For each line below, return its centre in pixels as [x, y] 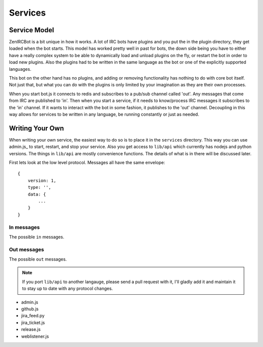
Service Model [32, 30]
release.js [31, 329]
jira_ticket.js [33, 323]
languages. [20, 69]
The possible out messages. [38, 259]
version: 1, [42, 180]
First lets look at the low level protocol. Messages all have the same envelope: [87, 163]
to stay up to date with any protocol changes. [67, 288]
